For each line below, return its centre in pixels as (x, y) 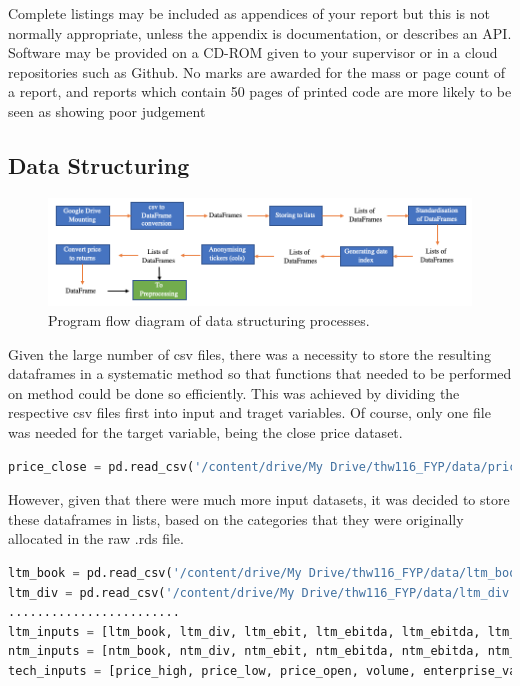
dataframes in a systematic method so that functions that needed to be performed (260, 373)
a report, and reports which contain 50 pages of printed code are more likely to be (260, 91)
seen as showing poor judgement (107, 110)
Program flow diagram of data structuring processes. (209, 320)
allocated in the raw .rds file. (96, 538)
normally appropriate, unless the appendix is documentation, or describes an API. (260, 32)
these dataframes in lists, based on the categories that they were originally (236, 518)
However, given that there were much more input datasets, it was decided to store (259, 499)
